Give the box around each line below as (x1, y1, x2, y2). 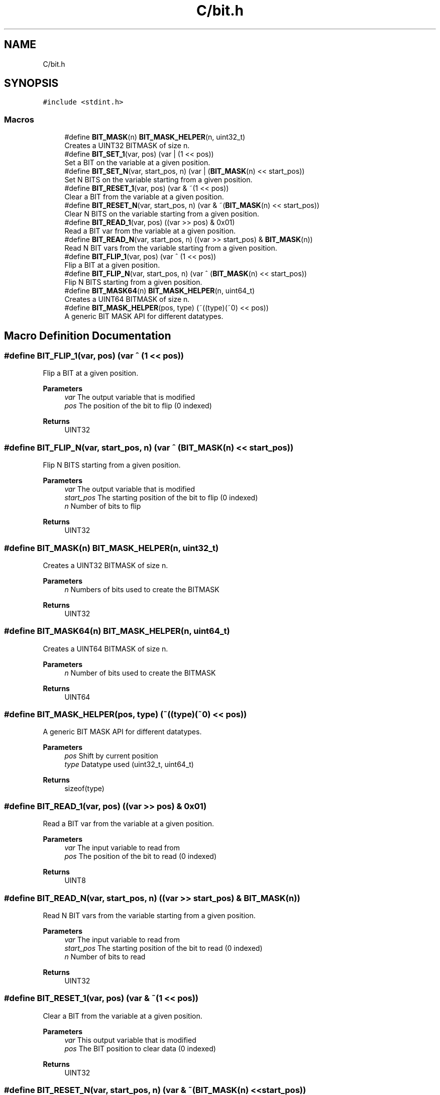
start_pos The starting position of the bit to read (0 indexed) (64, 943, 263, 952)
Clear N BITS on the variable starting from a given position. (64, 209, 259, 218)
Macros (4, 114, 34, 125)
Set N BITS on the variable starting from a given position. (64, 175, 253, 184)
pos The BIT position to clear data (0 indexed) (64, 1044, 216, 1053)
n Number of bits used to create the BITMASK (64, 668, 216, 677)
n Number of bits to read (64, 952, 146, 961)
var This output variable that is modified (64, 1035, 196, 1044)
